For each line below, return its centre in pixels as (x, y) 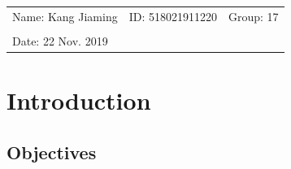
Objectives (52, 152)
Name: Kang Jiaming (65, 16)
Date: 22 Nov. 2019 (60, 40)
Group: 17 (254, 16)
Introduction (79, 100)
